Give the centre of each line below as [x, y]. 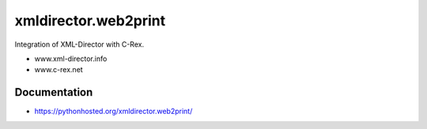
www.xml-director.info [71, 59]
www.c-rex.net [59, 70]
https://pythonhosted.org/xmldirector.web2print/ [113, 112]
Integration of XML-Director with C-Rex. [79, 44]
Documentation [54, 92]
